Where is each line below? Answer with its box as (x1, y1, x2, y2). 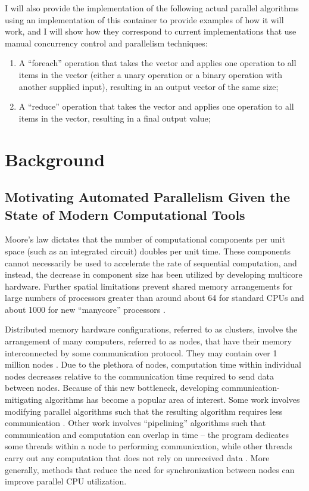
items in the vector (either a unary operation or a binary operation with (18, 68, 282, 80)
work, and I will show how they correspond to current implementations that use (5, 25, 296, 38)
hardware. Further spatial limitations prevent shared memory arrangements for (5, 279, 293, 292)
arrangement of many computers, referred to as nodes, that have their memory (5, 335, 292, 347)
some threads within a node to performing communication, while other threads (5, 440, 292, 452)
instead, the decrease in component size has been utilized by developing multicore (5, 268, 302, 281)
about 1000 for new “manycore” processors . (5, 303, 166, 315)
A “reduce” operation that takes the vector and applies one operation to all (18, 100, 294, 113)
